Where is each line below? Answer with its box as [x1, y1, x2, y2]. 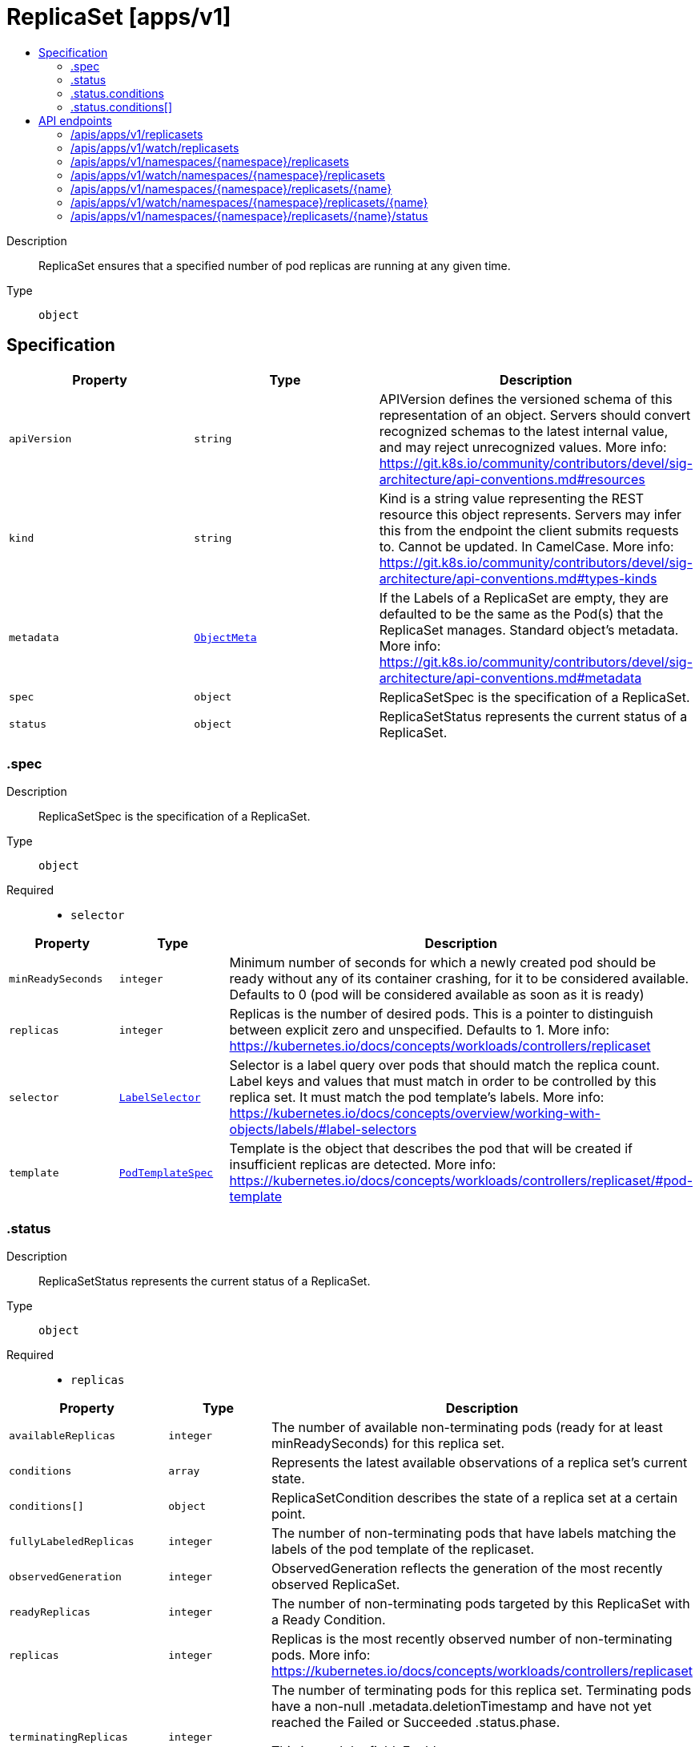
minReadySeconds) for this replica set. [271, 1435, 505, 1452]
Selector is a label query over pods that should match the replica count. [229, 1057, 660, 1074]
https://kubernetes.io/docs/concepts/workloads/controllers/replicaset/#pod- [229, 1172, 693, 1189]
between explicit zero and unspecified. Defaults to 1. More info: [229, 1022, 610, 1039]
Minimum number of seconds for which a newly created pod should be [229, 954, 657, 971]
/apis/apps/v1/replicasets [70, 127, 203, 141]
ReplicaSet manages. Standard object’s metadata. [379, 621, 679, 638]
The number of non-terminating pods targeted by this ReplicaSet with [271, 1596, 690, 1612]
